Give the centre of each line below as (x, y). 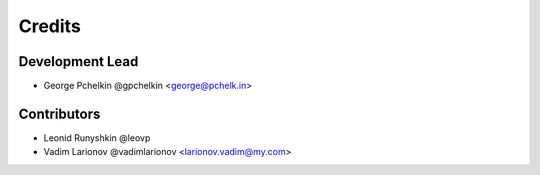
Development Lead (78, 61)
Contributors (59, 113)
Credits (50, 26)
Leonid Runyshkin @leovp (97, 137)
